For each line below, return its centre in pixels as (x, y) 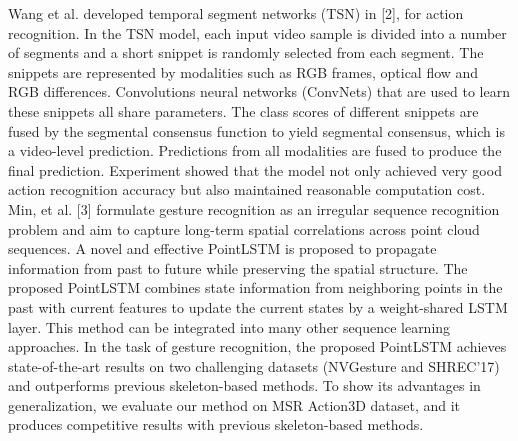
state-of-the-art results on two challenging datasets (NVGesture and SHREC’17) (254, 365)
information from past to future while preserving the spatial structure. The (238, 267)
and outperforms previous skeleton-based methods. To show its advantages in (244, 385)
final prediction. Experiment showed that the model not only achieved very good (255, 169)
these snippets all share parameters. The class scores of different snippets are (243, 110)
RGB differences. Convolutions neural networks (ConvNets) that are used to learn (259, 91)
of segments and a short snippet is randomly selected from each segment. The (246, 52)
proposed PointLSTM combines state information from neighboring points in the (255, 287)
